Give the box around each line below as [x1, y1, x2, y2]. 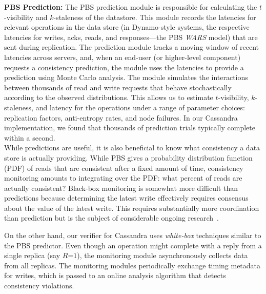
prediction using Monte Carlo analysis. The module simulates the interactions [4, 72, 248, 83]
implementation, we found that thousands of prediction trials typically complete [4, 122, 255, 133]
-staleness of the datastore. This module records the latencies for [53, 11, 256, 22]
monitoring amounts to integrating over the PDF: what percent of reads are [4, 172, 242, 183]
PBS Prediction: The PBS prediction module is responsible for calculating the [4, 2, 257, 12]
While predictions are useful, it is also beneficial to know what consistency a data [4, 142, 260, 153]
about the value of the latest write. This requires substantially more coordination [4, 202, 259, 213]
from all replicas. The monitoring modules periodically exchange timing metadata [4, 260, 261, 270]
